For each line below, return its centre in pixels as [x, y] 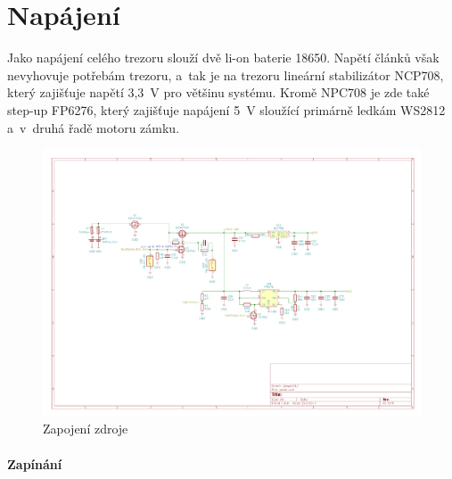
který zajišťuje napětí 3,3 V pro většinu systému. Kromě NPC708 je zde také [218, 92]
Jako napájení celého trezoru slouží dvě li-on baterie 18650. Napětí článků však [223, 58]
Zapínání [35, 463]
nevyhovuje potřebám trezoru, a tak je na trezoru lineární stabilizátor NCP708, [226, 74]
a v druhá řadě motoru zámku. [94, 127]
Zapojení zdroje [86, 429]
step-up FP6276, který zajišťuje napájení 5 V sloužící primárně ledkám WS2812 [226, 109]
